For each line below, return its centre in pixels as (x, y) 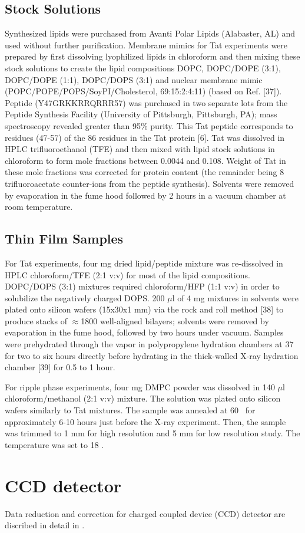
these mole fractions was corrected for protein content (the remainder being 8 (145, 172)
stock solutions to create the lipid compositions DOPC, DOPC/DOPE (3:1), (143, 68)
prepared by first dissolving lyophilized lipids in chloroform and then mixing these (152, 56)
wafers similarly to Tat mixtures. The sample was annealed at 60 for (130, 410)
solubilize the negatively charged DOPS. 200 (85, 297)
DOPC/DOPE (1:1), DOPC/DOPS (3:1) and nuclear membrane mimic (134, 79)
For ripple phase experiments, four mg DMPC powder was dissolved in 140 (140, 386)
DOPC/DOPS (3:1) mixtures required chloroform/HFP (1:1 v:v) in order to (142, 286)
